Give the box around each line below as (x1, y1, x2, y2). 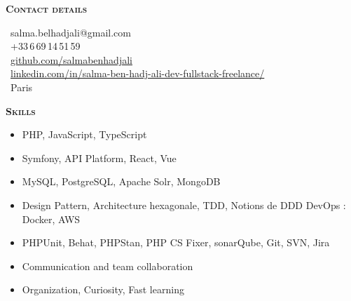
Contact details (6, 1, 88, 15)
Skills (6, 103, 36, 118)
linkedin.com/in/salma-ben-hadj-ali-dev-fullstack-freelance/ (11, 66, 265, 81)
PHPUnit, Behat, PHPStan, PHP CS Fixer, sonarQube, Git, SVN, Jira (22, 235, 330, 250)
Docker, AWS (22, 211, 81, 226)
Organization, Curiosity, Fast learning (22, 282, 184, 297)
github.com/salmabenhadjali (11, 52, 132, 67)
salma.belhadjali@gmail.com (11, 25, 131, 39)
